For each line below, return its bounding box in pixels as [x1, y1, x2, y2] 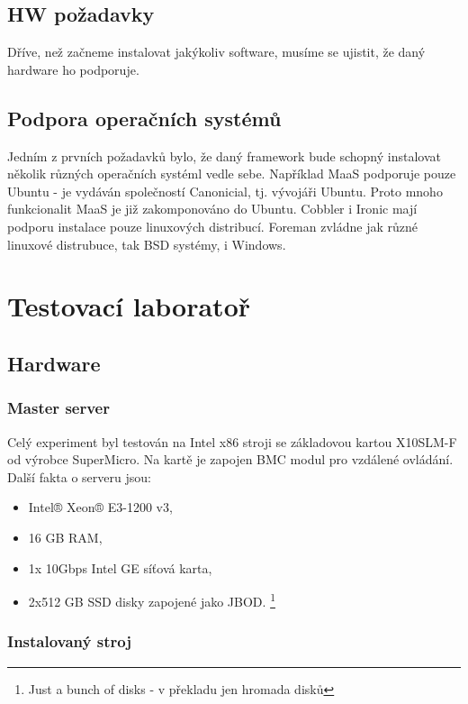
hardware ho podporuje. [7, 59, 139, 78]
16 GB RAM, [28, 527, 103, 546]
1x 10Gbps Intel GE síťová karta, [28, 558, 212, 577]
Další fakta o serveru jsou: [7, 467, 151, 486]
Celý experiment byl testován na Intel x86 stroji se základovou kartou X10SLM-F [7, 432, 457, 451]
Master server [7, 397, 110, 419]
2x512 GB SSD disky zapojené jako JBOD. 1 [28, 590, 275, 610]
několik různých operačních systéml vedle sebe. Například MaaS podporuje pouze [7, 164, 456, 183]
